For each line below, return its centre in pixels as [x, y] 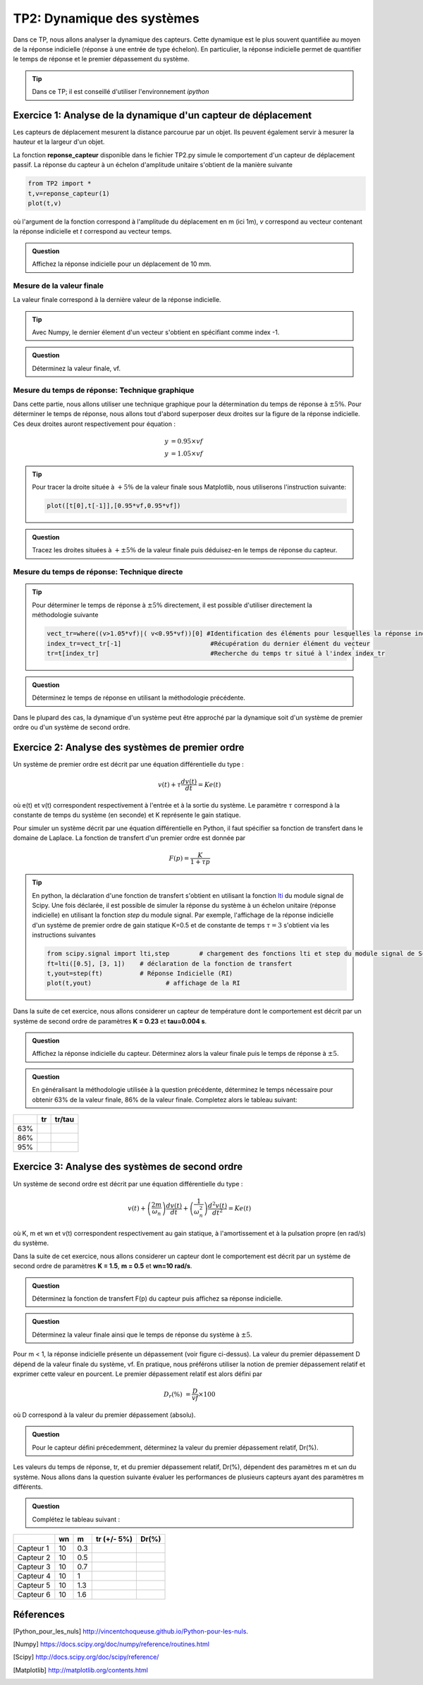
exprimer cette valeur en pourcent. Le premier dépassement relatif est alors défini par [137, 1374]
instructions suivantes [64, 935]
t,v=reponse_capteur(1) [69, 193]
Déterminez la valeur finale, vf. [76, 368]
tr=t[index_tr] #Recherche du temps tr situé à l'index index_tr [216, 653]
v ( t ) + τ [169, 784]
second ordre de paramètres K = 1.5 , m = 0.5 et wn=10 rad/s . [103, 1266]
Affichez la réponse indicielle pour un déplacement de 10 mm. [122, 264]
